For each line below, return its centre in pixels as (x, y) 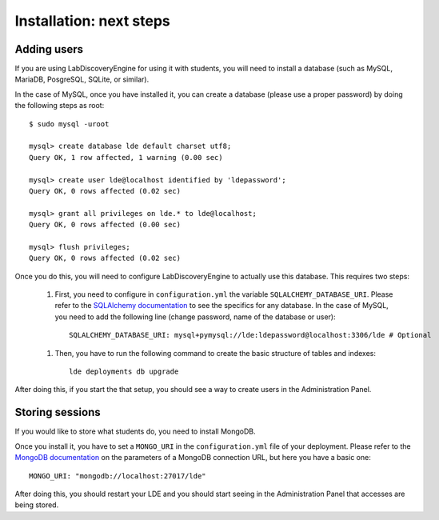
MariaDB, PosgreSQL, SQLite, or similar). (82, 79)
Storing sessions (58, 412)
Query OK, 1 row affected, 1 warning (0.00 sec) (126, 157)
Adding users (49, 49)
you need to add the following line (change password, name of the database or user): (195, 317)
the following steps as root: (60, 106)
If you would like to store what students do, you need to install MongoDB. (135, 431)
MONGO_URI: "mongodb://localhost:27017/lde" (118, 476)
